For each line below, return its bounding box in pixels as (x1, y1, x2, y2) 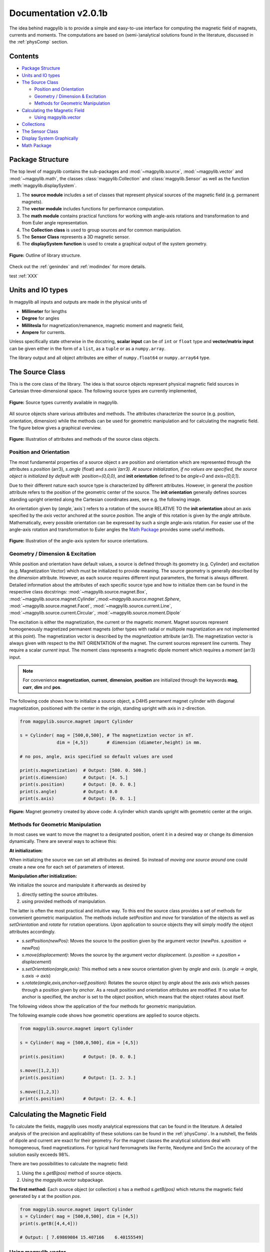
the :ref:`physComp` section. (9, 39, 68, 45)
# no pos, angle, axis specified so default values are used (19, 754, 173, 759)
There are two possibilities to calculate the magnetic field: (9, 1161, 128, 1167)
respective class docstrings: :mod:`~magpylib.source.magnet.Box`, (9, 589, 147, 595)
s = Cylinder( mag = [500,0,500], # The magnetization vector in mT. (19, 733, 194, 738)
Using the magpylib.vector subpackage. (21, 1177, 104, 1183)
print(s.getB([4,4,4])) (19, 1220, 78, 1226)
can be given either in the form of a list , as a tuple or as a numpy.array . (9, 346, 166, 352)
